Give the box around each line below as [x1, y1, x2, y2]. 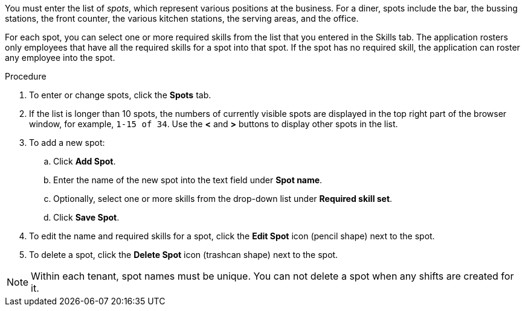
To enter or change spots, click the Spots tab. [29, 90, 211, 100]
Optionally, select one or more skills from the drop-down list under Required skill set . [53, 193, 393, 204]
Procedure [5, 71, 47, 81]
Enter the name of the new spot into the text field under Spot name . [53, 175, 323, 185]
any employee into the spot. [5, 52, 115, 63]
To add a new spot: [29, 137, 105, 148]
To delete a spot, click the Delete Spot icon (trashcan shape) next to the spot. [29, 250, 338, 260]
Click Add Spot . [53, 156, 116, 166]
